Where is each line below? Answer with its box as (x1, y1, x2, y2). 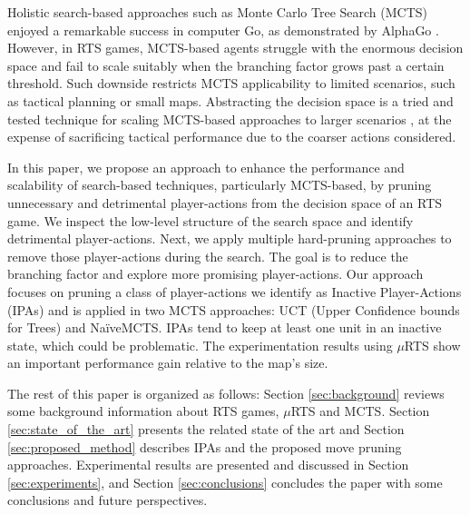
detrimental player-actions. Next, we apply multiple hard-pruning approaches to (7, 229, 452, 248)
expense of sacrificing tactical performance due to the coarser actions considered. (7, 127, 456, 146)
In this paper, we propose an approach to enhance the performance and (7, 157, 405, 176)
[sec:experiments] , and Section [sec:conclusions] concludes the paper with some (7, 472, 443, 491)
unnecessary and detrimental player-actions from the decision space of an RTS (7, 193, 443, 212)
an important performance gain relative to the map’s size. (7, 353, 328, 372)
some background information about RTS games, (7, 401, 279, 421)
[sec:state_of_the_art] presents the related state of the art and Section (7, 420, 405, 439)
